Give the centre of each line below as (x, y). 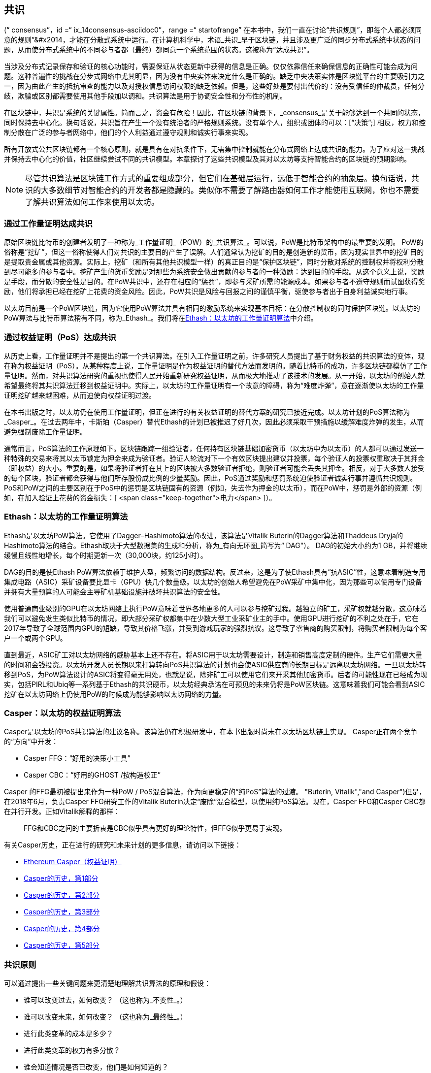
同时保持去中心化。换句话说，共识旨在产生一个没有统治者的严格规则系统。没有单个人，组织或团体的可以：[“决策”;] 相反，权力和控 (215, 123)
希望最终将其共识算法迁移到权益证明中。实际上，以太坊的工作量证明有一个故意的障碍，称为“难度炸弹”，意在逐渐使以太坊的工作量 (214, 385)
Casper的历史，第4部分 (62, 929)
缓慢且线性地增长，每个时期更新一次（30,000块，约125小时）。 (106, 555)
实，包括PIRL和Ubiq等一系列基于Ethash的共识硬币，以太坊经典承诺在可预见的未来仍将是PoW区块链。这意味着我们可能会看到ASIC (215, 684)
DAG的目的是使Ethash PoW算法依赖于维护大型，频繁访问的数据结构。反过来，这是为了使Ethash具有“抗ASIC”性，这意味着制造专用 (215, 572)
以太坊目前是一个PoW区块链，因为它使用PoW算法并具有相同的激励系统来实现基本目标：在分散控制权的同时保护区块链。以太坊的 (212, 308)
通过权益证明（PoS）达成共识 (60, 337)
